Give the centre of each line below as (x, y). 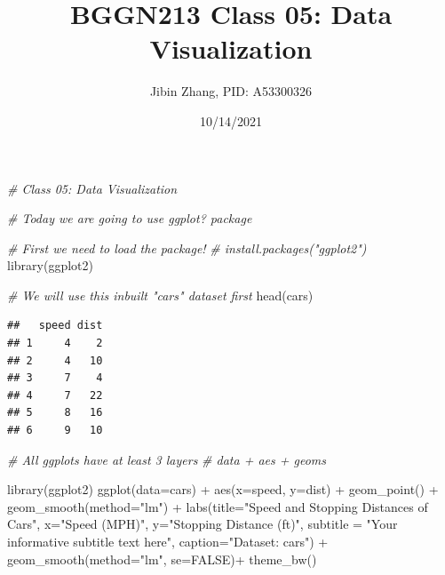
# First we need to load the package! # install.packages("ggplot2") (187, 248)
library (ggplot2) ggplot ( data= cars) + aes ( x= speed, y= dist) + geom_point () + (223, 489)
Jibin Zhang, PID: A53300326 (231, 91)
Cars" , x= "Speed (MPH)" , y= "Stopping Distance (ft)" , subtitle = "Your (203, 524)
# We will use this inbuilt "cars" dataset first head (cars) (160, 295)
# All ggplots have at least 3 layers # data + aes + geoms (167, 459)
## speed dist (55, 326)
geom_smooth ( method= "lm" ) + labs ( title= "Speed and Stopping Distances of (218, 506)
